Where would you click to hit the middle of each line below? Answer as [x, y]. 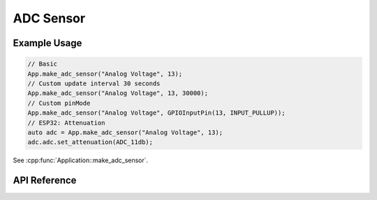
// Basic [43, 64]
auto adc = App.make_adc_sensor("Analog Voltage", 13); [125, 132]
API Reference [45, 181]
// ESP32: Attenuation [66, 123]
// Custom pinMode [59, 103]
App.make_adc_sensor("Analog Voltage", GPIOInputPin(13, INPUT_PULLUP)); [156, 113]
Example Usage [47, 43]
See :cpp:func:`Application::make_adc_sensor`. [81, 160]
